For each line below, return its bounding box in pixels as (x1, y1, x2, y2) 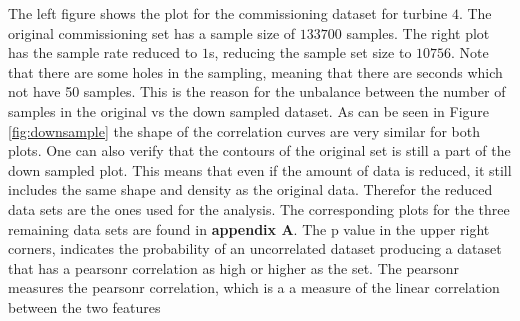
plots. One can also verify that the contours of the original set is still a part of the (8, 140, 511, 161)
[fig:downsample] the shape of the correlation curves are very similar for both (8, 120, 480, 141)
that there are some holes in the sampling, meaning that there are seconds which (8, 61, 503, 82)
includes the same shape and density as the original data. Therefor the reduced (8, 179, 493, 200)
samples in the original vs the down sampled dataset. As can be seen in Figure (8, 100, 490, 121)
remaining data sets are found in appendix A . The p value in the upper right (8, 218, 490, 239)
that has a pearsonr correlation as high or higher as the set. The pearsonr (8, 257, 460, 278)
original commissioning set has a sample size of (8, 22, 296, 43)
